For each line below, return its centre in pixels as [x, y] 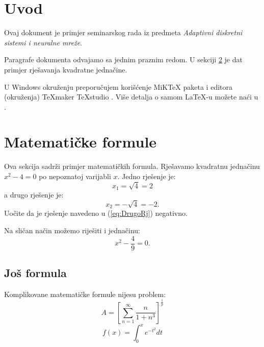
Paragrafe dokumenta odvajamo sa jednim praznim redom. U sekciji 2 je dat [123, 59]
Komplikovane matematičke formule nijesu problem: [85, 294]
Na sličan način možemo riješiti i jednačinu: [72, 230]
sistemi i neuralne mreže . [43, 42]
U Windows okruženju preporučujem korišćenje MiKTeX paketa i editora [118, 86]
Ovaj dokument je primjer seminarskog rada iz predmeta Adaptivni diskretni [123, 32]
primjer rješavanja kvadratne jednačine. [66, 69]
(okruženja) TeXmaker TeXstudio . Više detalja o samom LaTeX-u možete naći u [131, 97]
